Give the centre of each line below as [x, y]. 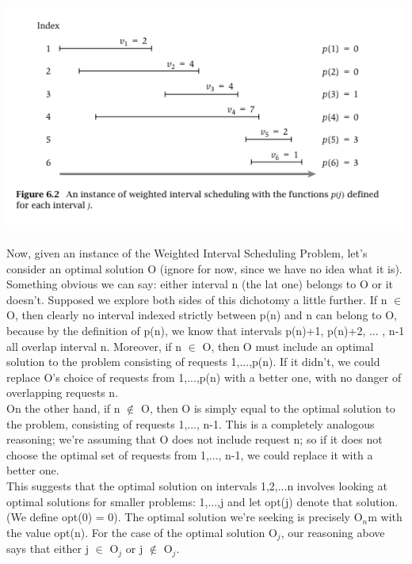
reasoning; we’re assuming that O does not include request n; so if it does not [195, 439]
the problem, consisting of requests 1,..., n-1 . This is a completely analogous [191, 423]
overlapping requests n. [63, 393]
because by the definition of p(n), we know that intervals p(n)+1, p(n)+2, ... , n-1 [206, 330]
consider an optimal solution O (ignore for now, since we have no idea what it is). [204, 268]
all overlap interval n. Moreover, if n [94, 346]
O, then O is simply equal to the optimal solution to [268, 408]
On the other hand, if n [63, 408]
